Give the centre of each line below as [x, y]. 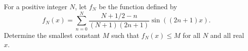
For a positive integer [36, 6]
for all [191, 35]
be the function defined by [138, 6]
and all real [227, 35]
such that [125, 35]
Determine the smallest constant [52, 35]
